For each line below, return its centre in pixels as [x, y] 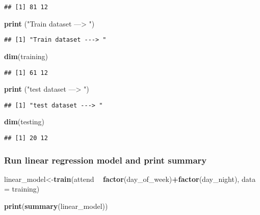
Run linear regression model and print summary [106, 160]
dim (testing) [24, 122]
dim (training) [26, 56]
